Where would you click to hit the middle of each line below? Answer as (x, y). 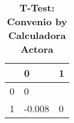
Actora (37, 49)
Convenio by (37, 21)
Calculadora (37, 35)
